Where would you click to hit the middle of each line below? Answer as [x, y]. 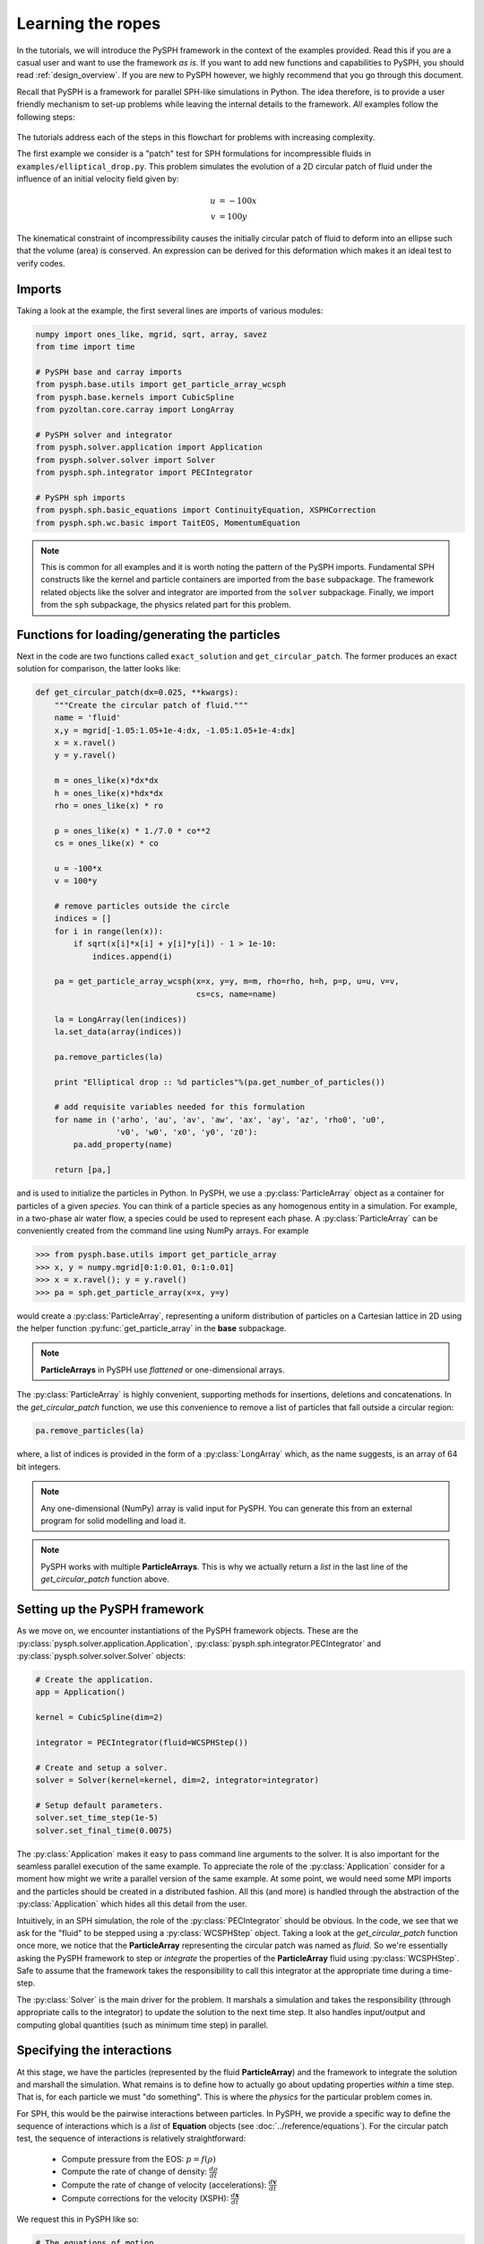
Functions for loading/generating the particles [148, 634]
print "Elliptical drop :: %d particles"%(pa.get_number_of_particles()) [220, 1082]
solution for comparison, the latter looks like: [99, 669]
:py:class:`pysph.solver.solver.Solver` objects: [101, 1655]
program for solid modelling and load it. [113, 1521]
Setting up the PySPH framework [110, 1610]
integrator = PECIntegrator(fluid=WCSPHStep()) [142, 1742]
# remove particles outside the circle [142, 906]
